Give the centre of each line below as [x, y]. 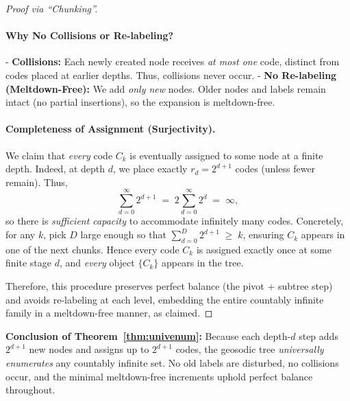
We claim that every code [59, 155]
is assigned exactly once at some [264, 249]
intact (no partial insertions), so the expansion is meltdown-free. [140, 102]
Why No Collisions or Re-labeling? [90, 35]
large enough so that [123, 234]
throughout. [30, 390]
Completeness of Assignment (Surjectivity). [111, 129]
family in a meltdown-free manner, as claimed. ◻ [109, 313]
